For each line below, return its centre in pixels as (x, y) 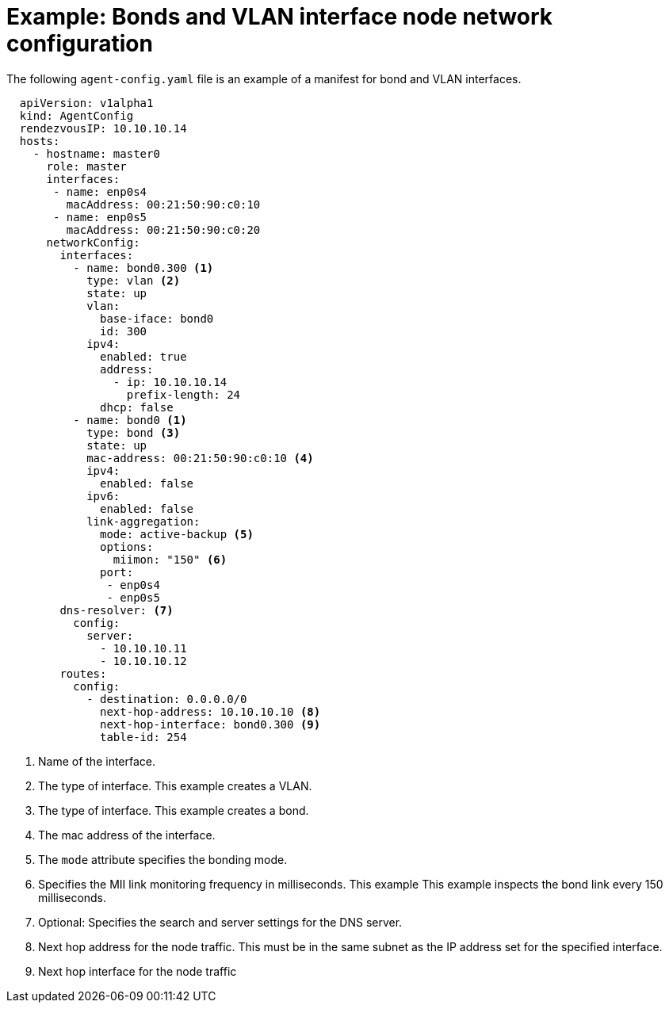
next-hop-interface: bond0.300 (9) (210, 724)
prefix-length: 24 (183, 394)
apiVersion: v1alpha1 (86, 103)
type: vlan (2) (134, 280)
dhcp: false (137, 407)
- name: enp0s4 (100, 191)
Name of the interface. (97, 761)
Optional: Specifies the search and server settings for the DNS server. (220, 922)
